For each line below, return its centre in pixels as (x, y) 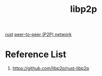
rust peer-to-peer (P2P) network (39, 35)
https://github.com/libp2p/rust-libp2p (51, 69)
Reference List (36, 54)
